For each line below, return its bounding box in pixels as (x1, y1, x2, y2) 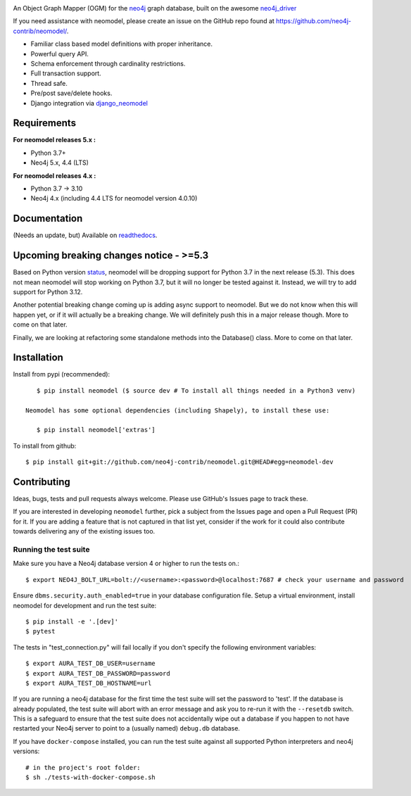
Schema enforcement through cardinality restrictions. (30, 59, 186, 68)
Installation (13, 352, 63, 364)
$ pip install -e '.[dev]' (25, 617, 119, 626)
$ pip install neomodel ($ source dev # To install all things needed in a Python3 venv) (36, 386, 356, 394)
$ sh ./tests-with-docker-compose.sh (25, 773, 156, 781)
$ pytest (25, 627, 56, 636)
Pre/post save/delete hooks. (30, 89, 113, 98)
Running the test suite (13, 545, 90, 555)
